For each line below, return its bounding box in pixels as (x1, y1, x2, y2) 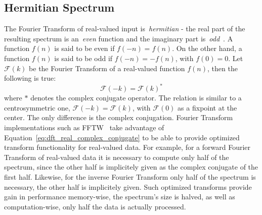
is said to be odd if (54, 52, 113, 63)
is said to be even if (54, 43, 115, 53)
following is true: (4, 73, 56, 83)
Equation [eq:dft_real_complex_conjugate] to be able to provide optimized (4, 132, 240, 142)
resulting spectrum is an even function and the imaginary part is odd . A (4, 33, 233, 43)
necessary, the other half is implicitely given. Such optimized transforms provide (4, 181, 252, 192)
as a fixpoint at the (178, 102, 237, 113)
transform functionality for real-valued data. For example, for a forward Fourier (4, 142, 251, 152)
